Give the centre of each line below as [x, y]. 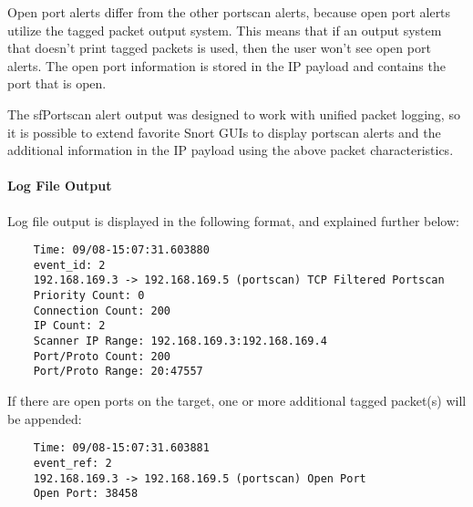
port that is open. [57, 83]
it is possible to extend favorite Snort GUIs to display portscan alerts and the [224, 132]
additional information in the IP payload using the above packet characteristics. [231, 150]
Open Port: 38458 [86, 494]
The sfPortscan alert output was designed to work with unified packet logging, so [234, 114]
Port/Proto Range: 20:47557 [118, 372]
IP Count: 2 [69, 326]
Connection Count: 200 [102, 310]
